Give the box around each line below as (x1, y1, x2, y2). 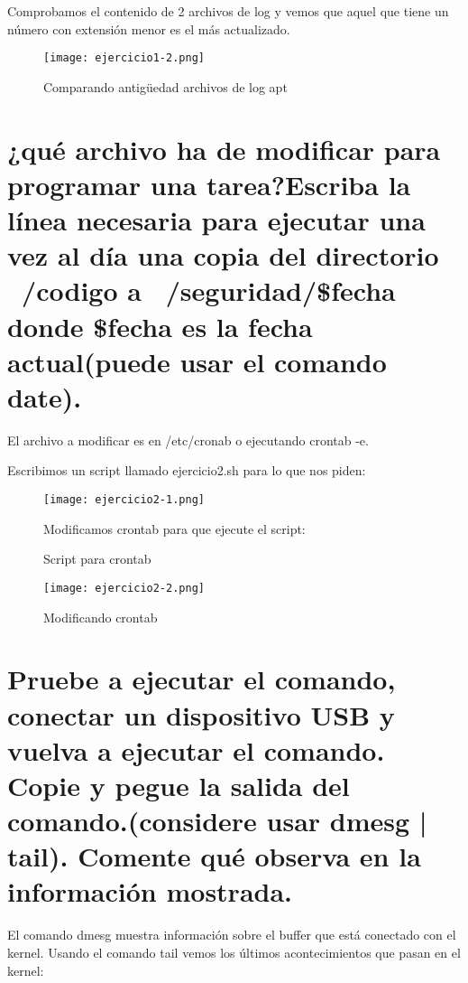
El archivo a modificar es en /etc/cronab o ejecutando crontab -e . (7, 430, 369, 449)
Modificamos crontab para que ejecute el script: (43, 519, 306, 538)
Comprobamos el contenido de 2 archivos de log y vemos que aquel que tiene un (7, 2, 449, 20)
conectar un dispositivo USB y (7, 696, 395, 733)
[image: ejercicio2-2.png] (43, 581, 205, 594)
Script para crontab (43, 549, 151, 568)
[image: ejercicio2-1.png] (43, 493, 205, 507)
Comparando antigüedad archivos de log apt (43, 77, 288, 96)
